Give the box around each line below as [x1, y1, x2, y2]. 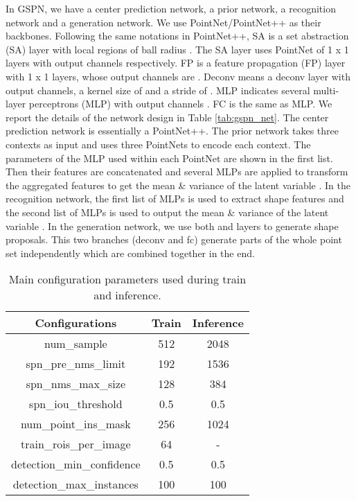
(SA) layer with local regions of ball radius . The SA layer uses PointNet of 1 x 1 [6, 42, 349, 56]
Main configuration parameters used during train [8, 271, 247, 288]
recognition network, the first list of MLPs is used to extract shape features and [6, 191, 344, 206]
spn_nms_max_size [26, 376, 126, 392]
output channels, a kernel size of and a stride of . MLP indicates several [6, 82, 310, 97]
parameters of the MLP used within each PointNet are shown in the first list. [6, 150, 333, 165]
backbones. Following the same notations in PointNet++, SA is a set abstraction [6, 28, 349, 43]
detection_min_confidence [11, 456, 141, 473]
